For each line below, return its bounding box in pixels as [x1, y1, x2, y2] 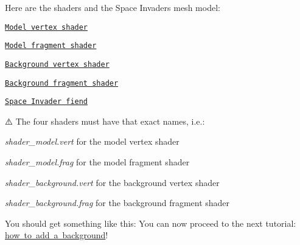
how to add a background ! [5, 229, 108, 241]
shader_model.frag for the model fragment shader [5, 156, 190, 168]
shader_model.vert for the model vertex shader [5, 135, 180, 148]
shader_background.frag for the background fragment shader [5, 196, 230, 209]
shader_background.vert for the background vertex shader [5, 176, 220, 188]
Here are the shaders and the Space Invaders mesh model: [5, 1, 220, 13]
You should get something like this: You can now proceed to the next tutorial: [5, 216, 296, 229]
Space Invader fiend [5, 97, 88, 106]
